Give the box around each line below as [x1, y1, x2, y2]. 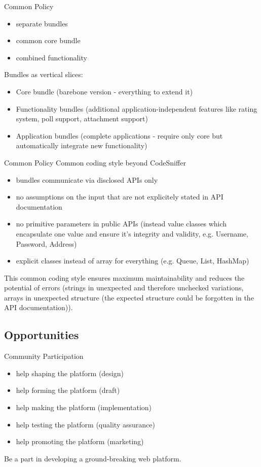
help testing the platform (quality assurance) [16, 419, 155, 429]
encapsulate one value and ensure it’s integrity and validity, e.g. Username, [16, 228, 248, 239]
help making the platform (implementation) [16, 402, 152, 413]
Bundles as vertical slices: [4, 69, 83, 80]
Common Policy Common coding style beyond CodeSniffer [4, 157, 186, 168]
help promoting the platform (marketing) [16, 436, 144, 447]
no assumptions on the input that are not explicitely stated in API [16, 191, 223, 202]
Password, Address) [16, 238, 77, 249]
